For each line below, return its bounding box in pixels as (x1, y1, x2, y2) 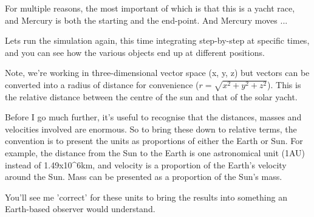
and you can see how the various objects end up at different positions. (5, 46, 265, 58)
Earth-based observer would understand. (5, 202, 155, 215)
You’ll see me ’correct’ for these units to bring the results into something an (5, 190, 287, 203)
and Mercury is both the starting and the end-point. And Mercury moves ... (5, 13, 288, 26)
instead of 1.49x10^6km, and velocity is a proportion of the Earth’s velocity (5, 158, 287, 171)
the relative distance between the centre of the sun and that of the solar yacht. (5, 90, 298, 103)
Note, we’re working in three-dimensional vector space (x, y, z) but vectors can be (5, 66, 310, 79)
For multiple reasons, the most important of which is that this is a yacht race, (5, 2, 295, 14)
